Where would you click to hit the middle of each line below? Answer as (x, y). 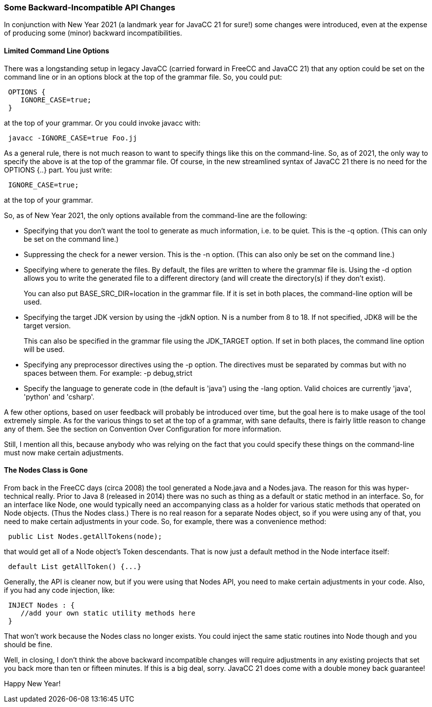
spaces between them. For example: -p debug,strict (108, 373)
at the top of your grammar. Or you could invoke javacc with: (102, 123)
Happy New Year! (32, 683)
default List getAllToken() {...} (75, 566)
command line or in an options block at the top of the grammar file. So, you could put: (143, 77)
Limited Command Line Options (57, 50)
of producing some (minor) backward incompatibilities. (93, 33)
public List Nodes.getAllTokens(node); (85, 536)
